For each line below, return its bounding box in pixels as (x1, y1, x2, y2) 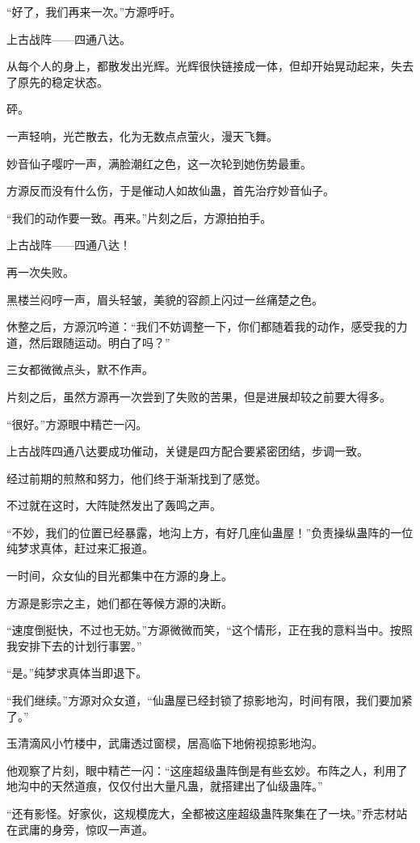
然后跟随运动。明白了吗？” (28, 333, 170, 350)
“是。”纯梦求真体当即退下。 (6, 664, 148, 681)
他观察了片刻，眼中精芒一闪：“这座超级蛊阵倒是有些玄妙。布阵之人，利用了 (6, 761, 408, 778)
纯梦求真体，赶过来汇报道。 (6, 540, 153, 557)
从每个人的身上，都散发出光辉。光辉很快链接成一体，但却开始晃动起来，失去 (6, 57, 414, 74)
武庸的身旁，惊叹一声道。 (17, 820, 153, 837)
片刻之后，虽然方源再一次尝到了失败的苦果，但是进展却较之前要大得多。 (6, 388, 391, 405)
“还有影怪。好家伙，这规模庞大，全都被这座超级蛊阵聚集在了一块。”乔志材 (6, 805, 397, 821)
